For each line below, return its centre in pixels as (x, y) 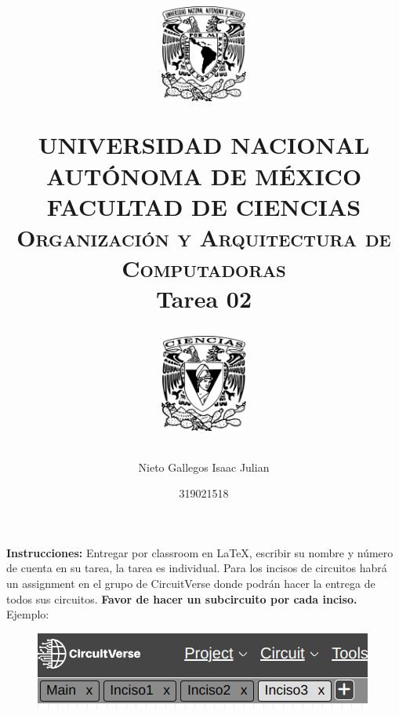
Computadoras (204, 268)
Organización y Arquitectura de (204, 237)
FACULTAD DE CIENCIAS (204, 206)
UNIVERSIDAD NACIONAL (204, 145)
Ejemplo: (28, 614)
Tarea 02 (204, 299)
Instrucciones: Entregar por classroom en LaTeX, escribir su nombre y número (200, 552)
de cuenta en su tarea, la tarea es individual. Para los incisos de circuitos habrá (197, 568)
